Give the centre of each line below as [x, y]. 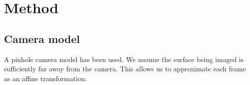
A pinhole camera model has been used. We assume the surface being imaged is [124, 59]
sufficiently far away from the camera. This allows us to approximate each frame [125, 69]
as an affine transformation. [46, 78]
